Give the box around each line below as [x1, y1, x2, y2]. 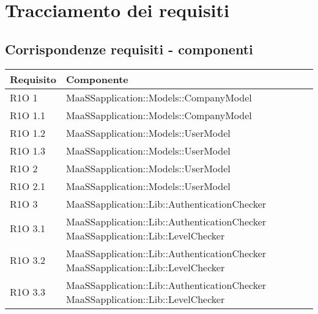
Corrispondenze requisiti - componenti [5, 39, 253, 58]
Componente [66, 71, 128, 86]
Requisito [10, 71, 57, 86]
